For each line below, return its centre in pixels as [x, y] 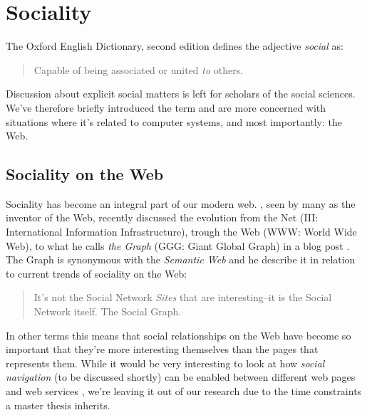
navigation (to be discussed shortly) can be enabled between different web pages [181, 377]
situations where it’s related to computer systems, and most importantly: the [174, 121]
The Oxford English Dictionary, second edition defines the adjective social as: [175, 46]
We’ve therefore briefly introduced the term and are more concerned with [166, 107]
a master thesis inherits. [58, 405]
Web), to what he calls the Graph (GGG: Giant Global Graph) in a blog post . [178, 245]
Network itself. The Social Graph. [108, 311]
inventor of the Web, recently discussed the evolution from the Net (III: [162, 217]
